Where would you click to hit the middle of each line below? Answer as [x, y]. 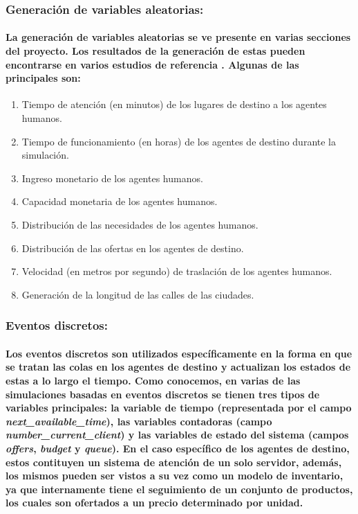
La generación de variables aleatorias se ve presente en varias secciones [178, 37]
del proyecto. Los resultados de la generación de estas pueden [156, 51]
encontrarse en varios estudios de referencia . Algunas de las [152, 64]
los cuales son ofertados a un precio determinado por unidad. [154, 503]
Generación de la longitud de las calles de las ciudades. [138, 294]
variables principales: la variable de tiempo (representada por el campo [179, 408]
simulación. [45, 155]
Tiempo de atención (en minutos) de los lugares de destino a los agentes [174, 104]
